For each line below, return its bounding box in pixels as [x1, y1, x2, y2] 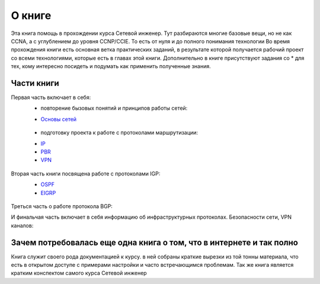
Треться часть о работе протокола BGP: [11, 202, 113, 210]
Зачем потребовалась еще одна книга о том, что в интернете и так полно [11, 237, 299, 247]
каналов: [11, 222, 34, 229]
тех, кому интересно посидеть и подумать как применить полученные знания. [11, 63, 211, 70]
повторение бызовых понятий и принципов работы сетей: [40, 104, 188, 112]
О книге [11, 9, 52, 22]
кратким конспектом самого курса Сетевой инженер [11, 270, 148, 277]
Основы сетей [40, 116, 77, 123]
